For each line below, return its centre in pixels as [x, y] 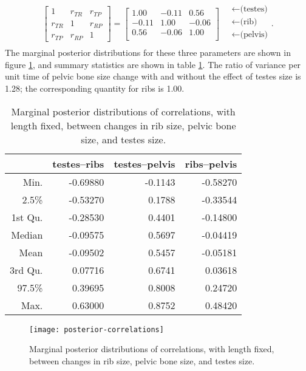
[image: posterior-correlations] [97, 329]
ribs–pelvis [211, 163]
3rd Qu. [26, 270]
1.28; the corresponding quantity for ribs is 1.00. [95, 88]
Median [27, 234]
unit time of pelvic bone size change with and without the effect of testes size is [153, 76]
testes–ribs [78, 163]
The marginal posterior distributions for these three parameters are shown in [148, 53]
